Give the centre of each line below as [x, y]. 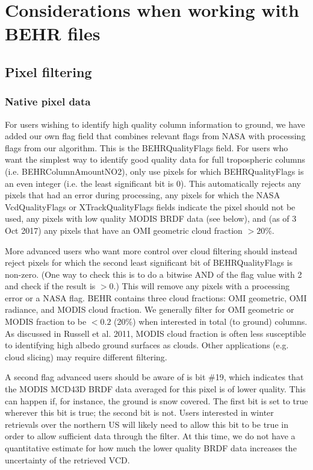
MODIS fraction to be [46, 321]
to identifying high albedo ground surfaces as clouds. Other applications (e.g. [147, 345]
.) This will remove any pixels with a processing [202, 286]
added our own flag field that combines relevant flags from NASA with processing [155, 136]
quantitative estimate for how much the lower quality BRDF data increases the [151, 448]
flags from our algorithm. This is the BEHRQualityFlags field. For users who [147, 147]
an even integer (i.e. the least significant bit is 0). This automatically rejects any [153, 183]
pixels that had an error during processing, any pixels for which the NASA [143, 195]
